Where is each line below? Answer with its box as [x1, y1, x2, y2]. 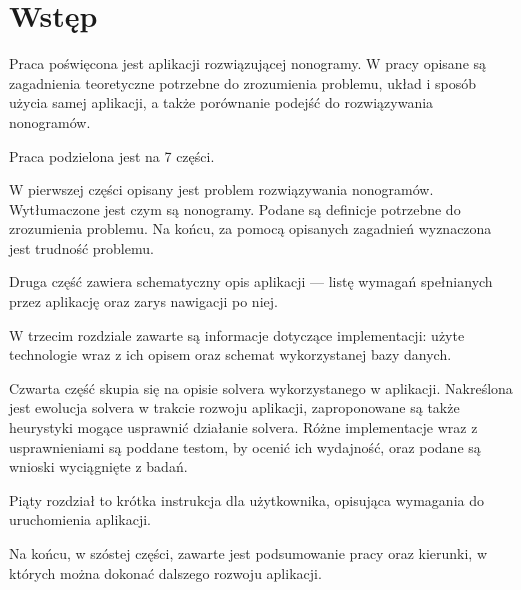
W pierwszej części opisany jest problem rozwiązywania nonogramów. [9, 179, 434, 200]
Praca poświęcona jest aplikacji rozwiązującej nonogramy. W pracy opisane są [9, 53, 487, 74]
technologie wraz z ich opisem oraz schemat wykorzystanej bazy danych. [9, 344, 452, 365]
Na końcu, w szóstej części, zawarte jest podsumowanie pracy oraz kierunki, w [9, 543, 488, 563]
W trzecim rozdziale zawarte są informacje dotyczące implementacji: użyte [9, 324, 465, 345]
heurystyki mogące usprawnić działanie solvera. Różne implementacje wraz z [9, 417, 478, 438]
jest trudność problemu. [9, 237, 154, 258]
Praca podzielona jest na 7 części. [9, 145, 215, 166]
